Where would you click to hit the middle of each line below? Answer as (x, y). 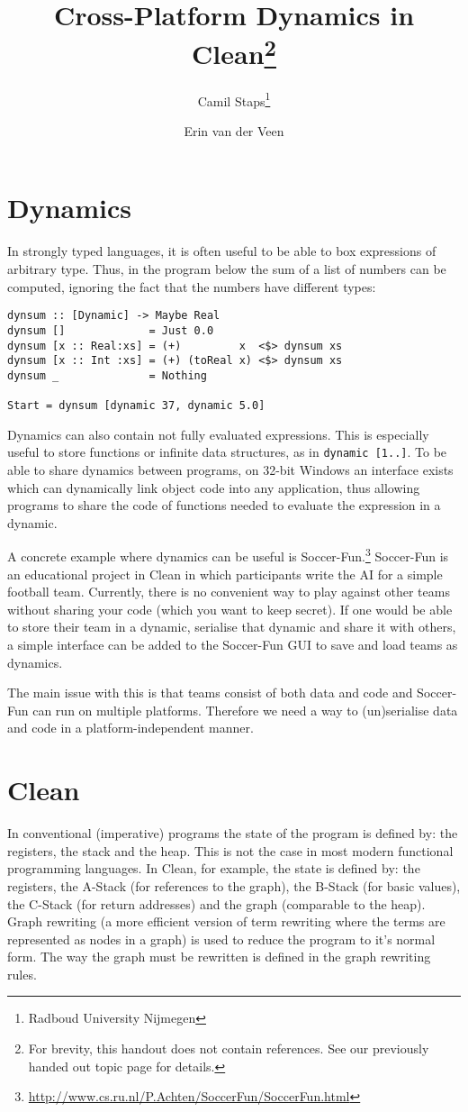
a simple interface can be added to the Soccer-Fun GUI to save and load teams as (233, 645)
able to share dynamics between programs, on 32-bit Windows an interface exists (230, 470)
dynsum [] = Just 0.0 (111, 330)
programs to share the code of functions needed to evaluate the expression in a (224, 505)
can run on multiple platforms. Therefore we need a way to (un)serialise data (245, 710)
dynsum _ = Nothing (107, 375)
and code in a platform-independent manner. (130, 728)
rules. (22, 974)
